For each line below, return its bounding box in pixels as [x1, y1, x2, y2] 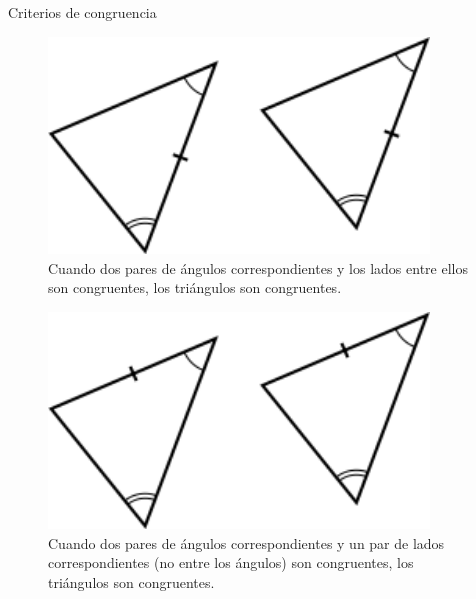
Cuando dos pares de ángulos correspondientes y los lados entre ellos [48, 257, 468, 278]
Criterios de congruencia [8, 2, 157, 22]
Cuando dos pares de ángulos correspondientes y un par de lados [48, 532, 445, 553]
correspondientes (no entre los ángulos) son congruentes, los [48, 552, 414, 573]
